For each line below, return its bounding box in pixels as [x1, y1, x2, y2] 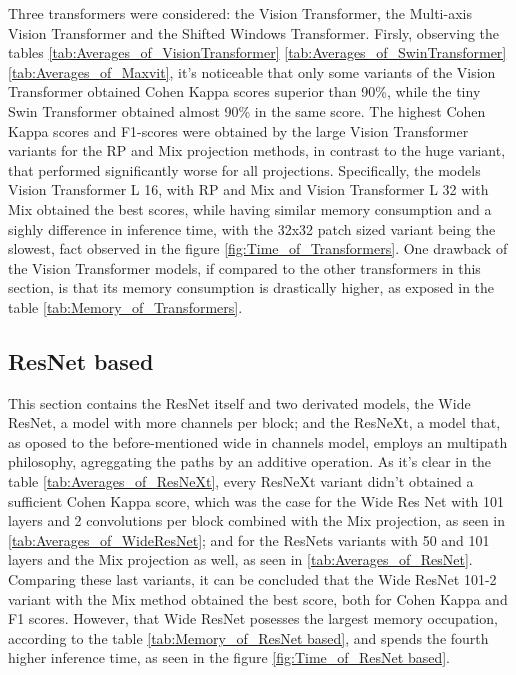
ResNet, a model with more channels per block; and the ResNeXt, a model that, [8, 412, 501, 433]
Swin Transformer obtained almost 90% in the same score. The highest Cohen [8, 100, 486, 121]
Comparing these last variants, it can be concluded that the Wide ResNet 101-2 [8, 569, 497, 590]
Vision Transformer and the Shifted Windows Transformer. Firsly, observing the [8, 22, 500, 43]
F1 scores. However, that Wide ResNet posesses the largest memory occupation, [8, 608, 498, 629]
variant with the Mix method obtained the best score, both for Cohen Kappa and [8, 588, 508, 609]
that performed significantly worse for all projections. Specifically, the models [8, 159, 481, 180]
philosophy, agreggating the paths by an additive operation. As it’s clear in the [8, 451, 492, 472]
